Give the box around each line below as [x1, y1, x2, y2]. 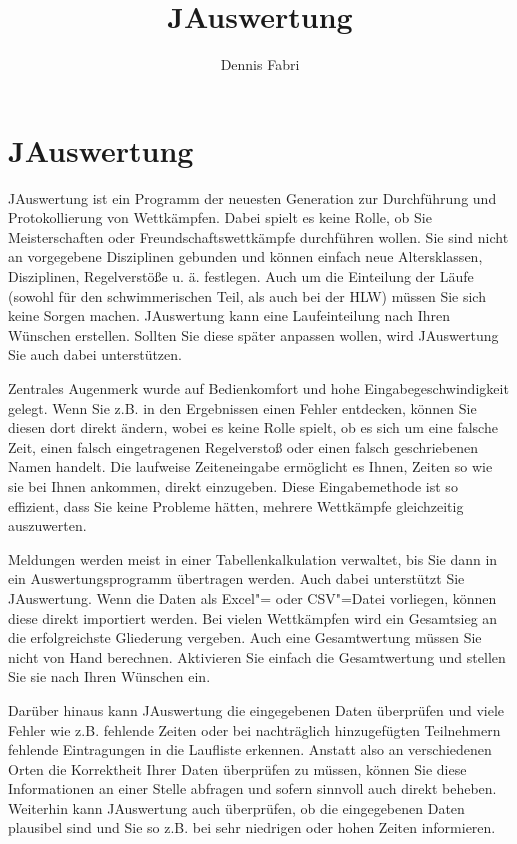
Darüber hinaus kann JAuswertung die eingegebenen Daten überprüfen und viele [8, 699, 505, 720]
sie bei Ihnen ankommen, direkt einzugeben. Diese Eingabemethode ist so [8, 475, 458, 496]
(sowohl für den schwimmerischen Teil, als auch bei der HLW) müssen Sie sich [8, 285, 486, 306]
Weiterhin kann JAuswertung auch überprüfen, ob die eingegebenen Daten [8, 797, 465, 818]
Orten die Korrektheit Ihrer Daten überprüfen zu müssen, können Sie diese [8, 758, 467, 779]
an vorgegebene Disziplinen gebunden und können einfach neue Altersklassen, [8, 246, 483, 267]
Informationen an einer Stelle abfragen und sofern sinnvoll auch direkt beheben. [8, 778, 497, 799]
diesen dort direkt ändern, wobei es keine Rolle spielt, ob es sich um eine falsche [8, 417, 498, 438]
